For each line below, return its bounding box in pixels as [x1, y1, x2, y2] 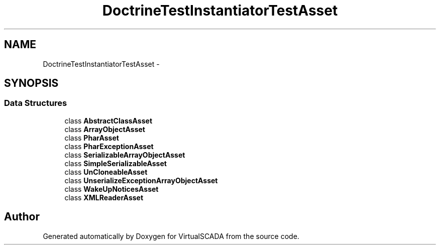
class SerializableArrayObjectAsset [64, 150, 185, 159]
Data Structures [4, 98, 67, 108]
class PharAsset [64, 133, 119, 142]
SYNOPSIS [4, 77, 59, 90]
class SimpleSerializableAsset [64, 159, 167, 168]
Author [4, 210, 40, 223]
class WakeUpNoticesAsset [64, 184, 159, 193]
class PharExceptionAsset [64, 142, 154, 151]
